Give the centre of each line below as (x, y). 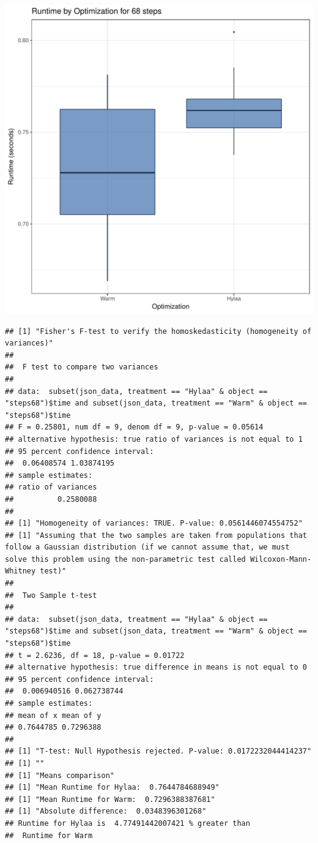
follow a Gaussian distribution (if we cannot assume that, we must (147, 547)
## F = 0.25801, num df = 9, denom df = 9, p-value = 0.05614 (134, 427)
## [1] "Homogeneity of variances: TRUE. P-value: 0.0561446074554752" (154, 524)
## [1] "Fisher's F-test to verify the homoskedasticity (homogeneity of (158, 331)
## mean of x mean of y (53, 715)
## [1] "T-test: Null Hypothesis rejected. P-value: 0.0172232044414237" (158, 751)
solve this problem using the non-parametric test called (125, 559)
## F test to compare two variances (82, 367)
